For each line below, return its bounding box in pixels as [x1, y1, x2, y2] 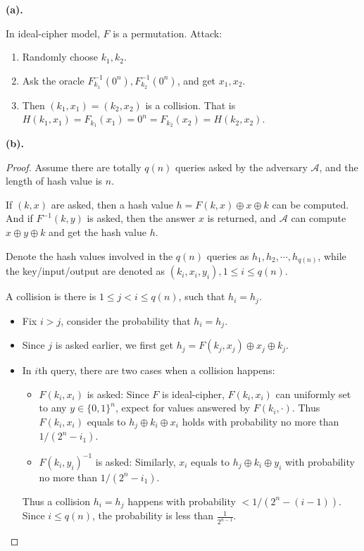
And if [6, 211, 33, 225]
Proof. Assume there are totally [6, 159, 142, 174]
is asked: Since [87, 386, 149, 401]
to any [39, 400, 67, 415]
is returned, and [207, 211, 277, 225]
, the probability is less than [92, 508, 214, 523]
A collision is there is [6, 289, 96, 304]
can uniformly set [275, 386, 351, 401]
